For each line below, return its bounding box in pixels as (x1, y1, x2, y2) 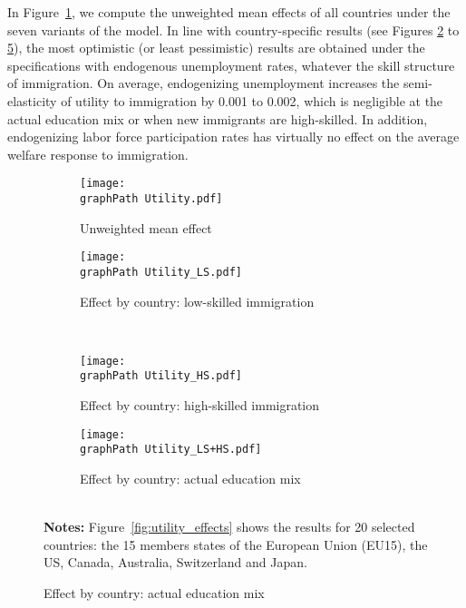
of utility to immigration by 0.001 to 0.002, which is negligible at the (61, 91, 443, 110)
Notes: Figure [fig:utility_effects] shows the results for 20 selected (44, 517, 415, 536)
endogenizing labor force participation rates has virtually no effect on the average (7, 127, 460, 146)
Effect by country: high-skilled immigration (80, 396, 320, 415)
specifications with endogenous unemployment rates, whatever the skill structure (7, 55, 455, 74)
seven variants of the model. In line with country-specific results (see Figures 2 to (7, 20, 460, 39)
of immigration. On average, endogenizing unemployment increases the (7, 74, 400, 93)
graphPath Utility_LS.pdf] (80, 265, 242, 279)
